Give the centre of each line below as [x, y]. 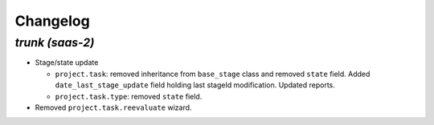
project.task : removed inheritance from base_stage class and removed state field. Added [213, 74]
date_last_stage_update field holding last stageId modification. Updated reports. [195, 85]
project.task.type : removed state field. [129, 96]
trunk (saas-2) [55, 42]
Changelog [52, 21]
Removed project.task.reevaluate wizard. [113, 107]
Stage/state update [67, 62]
